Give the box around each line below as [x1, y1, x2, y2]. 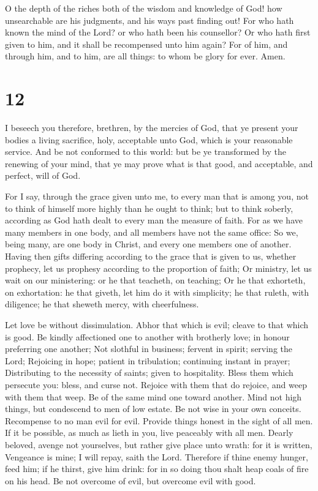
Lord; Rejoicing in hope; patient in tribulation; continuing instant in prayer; [5, 354, 290, 367]
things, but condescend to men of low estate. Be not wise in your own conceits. [5, 402, 301, 415]
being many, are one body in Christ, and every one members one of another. [5, 238, 292, 250]
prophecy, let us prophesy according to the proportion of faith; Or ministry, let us [5, 261, 312, 274]
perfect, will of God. [5, 169, 81, 182]
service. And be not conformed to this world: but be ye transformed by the [5, 145, 286, 158]
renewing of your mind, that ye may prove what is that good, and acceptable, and [5, 157, 313, 170]
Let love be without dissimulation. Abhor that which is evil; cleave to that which [5, 318, 309, 331]
